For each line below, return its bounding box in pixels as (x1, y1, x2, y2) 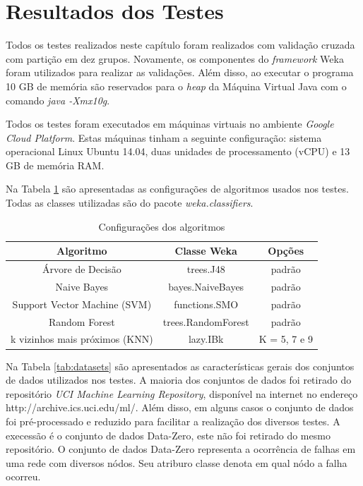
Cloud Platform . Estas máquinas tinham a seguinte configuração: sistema (6, 130, 322, 145)
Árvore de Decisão (42, 262, 121, 277)
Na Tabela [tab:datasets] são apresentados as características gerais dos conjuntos (6, 358, 355, 373)
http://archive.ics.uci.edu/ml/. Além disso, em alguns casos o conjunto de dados (6, 400, 354, 415)
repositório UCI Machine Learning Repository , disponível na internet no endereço (6, 386, 358, 401)
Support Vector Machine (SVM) (12, 296, 152, 311)
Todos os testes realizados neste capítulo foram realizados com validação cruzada (6, 37, 355, 52)
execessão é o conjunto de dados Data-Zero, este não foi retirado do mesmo (6, 427, 331, 442)
